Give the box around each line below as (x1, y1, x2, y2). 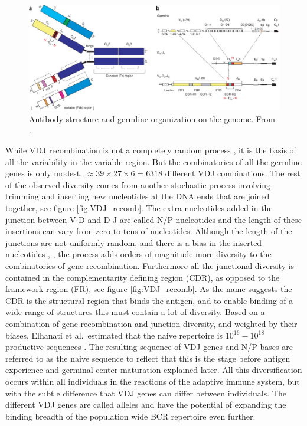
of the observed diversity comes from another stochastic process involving (5, 178, 271, 191)
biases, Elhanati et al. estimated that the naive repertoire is (5, 329, 223, 341)
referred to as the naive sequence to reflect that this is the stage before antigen (5, 352, 290, 364)
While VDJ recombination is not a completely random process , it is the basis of (5, 144, 296, 156)
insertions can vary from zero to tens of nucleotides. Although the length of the (5, 225, 292, 237)
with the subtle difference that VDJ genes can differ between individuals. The (5, 386, 286, 399)
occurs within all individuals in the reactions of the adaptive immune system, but (5, 375, 300, 387)
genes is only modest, (5, 167, 83, 179)
